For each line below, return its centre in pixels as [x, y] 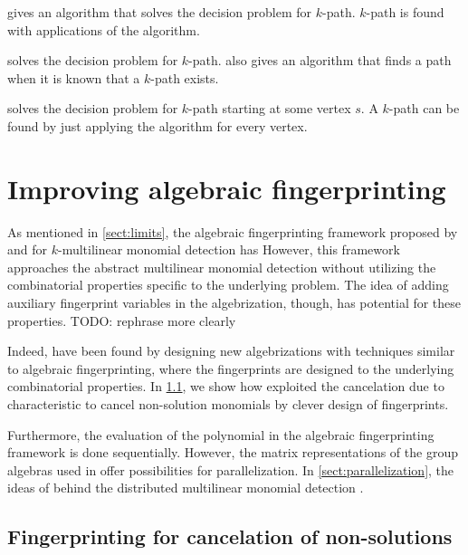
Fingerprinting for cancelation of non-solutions [230, 536]
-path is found [405, 12]
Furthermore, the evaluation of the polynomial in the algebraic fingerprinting [221, 434]
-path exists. [185, 77]
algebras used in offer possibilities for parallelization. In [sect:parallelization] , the [231, 469]
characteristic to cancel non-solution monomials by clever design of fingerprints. [228, 404]
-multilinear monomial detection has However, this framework [229, 249]
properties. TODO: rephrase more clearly [122, 320]
